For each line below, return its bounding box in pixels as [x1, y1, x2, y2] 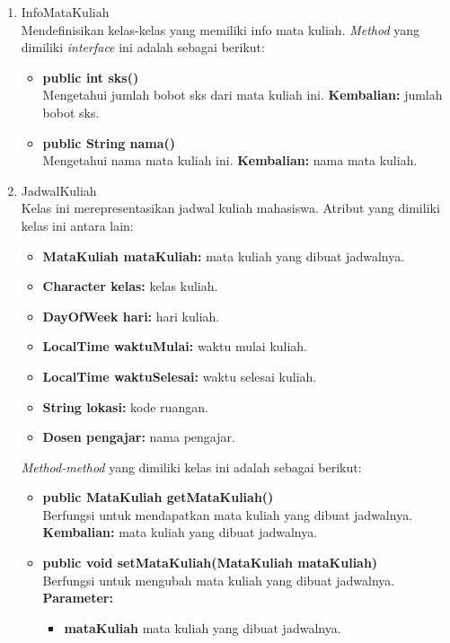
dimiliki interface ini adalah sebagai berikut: [21, 38, 265, 57]
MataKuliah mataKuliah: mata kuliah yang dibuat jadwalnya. [42, 246, 405, 265]
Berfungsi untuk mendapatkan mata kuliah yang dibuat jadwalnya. [42, 505, 413, 524]
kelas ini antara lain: [21, 216, 134, 234]
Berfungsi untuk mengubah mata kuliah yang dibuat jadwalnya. [42, 570, 395, 589]
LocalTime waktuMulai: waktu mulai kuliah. [42, 337, 308, 356]
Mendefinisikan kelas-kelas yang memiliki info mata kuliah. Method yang [21, 20, 420, 39]
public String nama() [42, 133, 176, 152]
